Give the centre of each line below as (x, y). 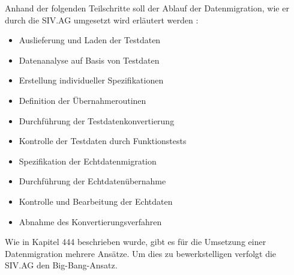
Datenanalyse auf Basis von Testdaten (89, 60)
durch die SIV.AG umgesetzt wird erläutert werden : (102, 20)
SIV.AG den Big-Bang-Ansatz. (61, 265)
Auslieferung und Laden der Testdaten (90, 40)
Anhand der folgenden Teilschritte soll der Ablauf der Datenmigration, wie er (147, 8)
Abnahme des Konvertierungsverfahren (90, 221)
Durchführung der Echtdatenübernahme (92, 181)
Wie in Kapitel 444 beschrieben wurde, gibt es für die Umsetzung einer (136, 242)
